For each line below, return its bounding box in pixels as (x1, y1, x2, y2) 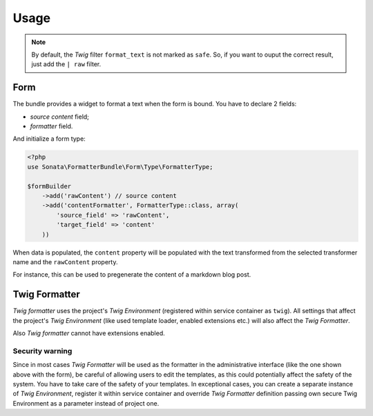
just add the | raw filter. (31, 60, 102, 68)
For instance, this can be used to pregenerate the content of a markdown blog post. (12, 270, 251, 279)
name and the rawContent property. (12, 257, 118, 266)
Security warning (12, 346, 73, 355)
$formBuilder (27, 182, 72, 190)
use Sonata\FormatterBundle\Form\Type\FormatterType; (27, 163, 213, 170)
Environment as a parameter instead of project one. (12, 399, 160, 407)
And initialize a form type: (12, 135, 86, 143)
